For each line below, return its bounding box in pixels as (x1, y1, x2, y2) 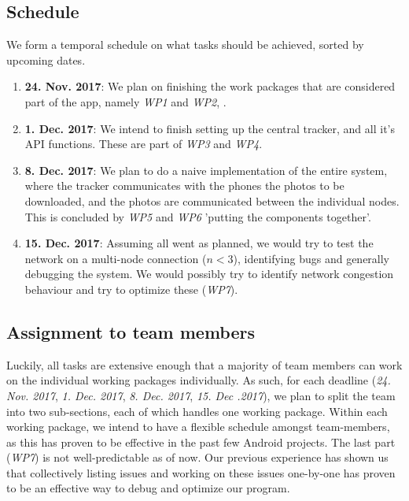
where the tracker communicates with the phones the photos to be (24, 177, 345, 194)
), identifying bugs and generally (233, 250, 390, 266)
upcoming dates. (6, 51, 86, 68)
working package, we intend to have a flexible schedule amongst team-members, (6, 418, 390, 435)
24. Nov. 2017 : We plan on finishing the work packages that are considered (24, 78, 396, 95)
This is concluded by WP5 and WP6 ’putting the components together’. (24, 208, 371, 225)
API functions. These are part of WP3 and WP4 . (24, 135, 263, 152)
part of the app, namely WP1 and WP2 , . (24, 93, 227, 109)
